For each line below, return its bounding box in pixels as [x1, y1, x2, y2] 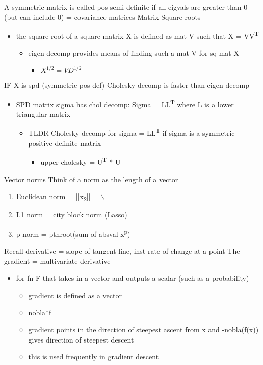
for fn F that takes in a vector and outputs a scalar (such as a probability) [16, 273, 249, 283]
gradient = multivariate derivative [4, 255, 111, 266]
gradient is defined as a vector [28, 289, 122, 300]
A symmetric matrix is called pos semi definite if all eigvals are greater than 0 [4, 2, 248, 12]
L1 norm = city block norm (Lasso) [16, 209, 127, 220]
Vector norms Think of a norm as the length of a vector [4, 174, 178, 184]
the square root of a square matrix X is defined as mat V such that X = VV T [16, 29, 259, 41]
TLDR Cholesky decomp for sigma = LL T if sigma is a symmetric [28, 126, 235, 138]
